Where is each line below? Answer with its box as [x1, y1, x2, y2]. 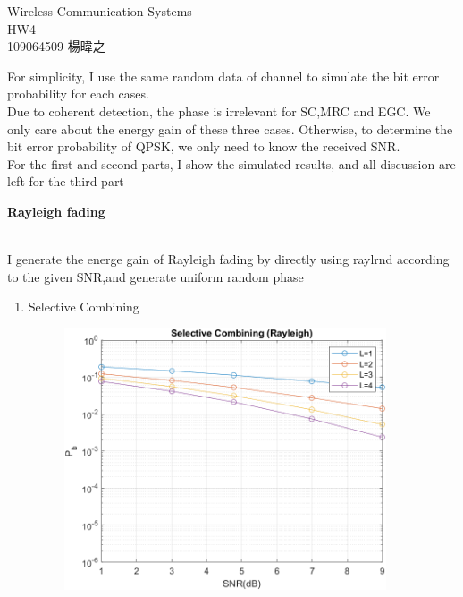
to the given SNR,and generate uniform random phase [7, 267, 304, 286]
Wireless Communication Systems [7, 2, 192, 20]
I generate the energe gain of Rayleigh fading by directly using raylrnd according [7, 250, 450, 269]
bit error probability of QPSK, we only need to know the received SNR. [7, 137, 400, 156]
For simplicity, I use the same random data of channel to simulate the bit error [7, 66, 440, 85]
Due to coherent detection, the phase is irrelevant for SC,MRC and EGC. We [7, 101, 431, 120]
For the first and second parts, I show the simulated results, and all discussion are [7, 154, 456, 173]
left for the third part [7, 172, 124, 191]
